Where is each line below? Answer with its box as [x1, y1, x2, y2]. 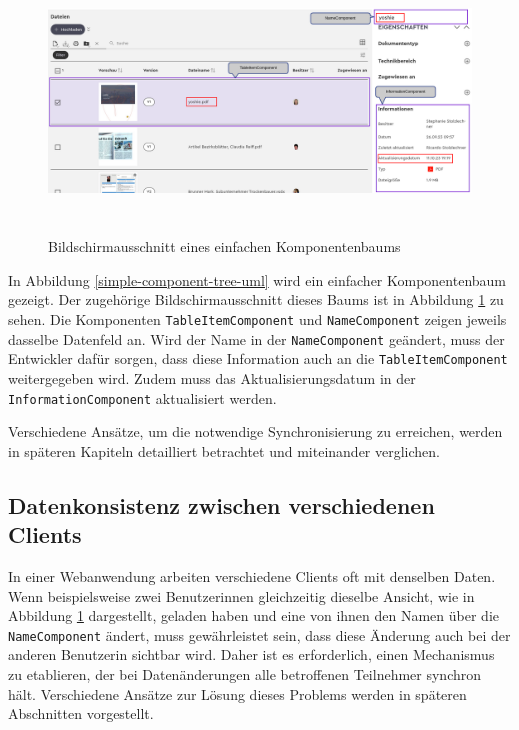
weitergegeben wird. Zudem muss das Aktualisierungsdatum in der [8, 367, 416, 388]
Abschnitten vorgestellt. [8, 703, 154, 724]
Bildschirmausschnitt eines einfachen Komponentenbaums [48, 236, 401, 257]
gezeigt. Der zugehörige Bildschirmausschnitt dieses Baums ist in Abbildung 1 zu [8, 289, 504, 310]
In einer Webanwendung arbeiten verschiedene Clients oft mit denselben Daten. [8, 565, 496, 586]
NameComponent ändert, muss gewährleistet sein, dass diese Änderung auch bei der [8, 624, 511, 645]
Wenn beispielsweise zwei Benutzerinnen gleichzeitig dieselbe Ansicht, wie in [8, 585, 475, 606]
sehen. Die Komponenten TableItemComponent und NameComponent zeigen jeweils [8, 308, 507, 329]
